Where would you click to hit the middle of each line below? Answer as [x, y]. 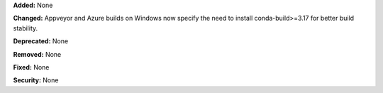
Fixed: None [31, 67]
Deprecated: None [41, 41]
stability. [26, 28]
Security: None [36, 80]
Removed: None [37, 54]
